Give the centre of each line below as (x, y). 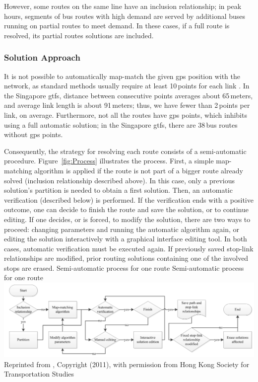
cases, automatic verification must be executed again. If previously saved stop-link (129, 248)
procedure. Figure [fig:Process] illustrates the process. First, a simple (109, 161)
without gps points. (33, 134)
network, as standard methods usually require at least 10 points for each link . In (127, 86)
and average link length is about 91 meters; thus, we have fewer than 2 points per (127, 105)
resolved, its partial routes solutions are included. (79, 35)
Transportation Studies (39, 374)
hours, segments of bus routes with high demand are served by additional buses (125, 16)
